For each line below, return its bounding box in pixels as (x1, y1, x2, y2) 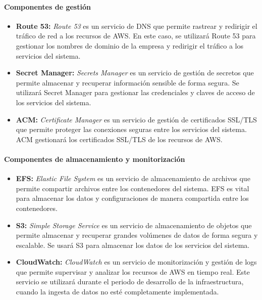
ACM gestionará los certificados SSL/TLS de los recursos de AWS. (16, 134, 223, 144)
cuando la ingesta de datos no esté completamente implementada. (16, 286, 219, 297)
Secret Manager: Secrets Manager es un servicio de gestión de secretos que (16, 67, 254, 78)
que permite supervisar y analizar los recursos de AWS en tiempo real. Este (16, 266, 250, 277)
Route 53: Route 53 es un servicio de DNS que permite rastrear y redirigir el (16, 20, 257, 31)
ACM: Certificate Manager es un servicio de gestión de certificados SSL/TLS (16, 114, 257, 124)
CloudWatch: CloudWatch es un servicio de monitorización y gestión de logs (16, 256, 257, 267)
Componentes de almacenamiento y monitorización (4, 153, 185, 164)
